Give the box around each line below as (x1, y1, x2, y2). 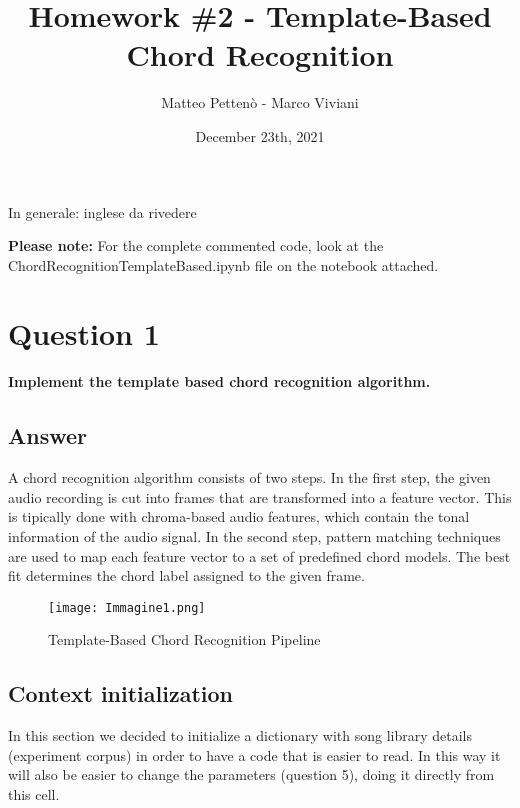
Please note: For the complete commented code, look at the (8, 235, 384, 256)
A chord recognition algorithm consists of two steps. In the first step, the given (8, 467, 491, 488)
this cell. (8, 784, 60, 804)
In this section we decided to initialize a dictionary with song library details (8, 725, 472, 746)
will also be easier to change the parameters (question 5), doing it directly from (8, 764, 495, 785)
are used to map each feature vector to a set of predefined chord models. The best (8, 545, 511, 566)
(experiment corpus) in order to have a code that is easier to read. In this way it (8, 744, 501, 765)
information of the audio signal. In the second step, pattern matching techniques (8, 525, 501, 546)
